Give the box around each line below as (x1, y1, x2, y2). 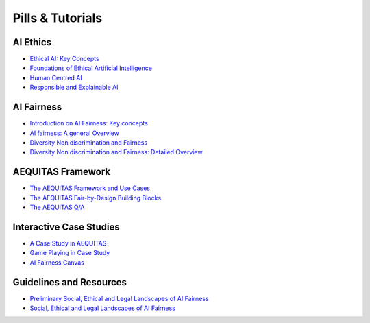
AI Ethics (12, 36, 51, 48)
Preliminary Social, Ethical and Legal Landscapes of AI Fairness (29, 294, 209, 302)
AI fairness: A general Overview (29, 129, 120, 137)
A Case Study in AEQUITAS (29, 239, 107, 247)
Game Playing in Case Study (29, 249, 110, 257)
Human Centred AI (29, 73, 82, 82)
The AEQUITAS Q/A (29, 203, 85, 211)
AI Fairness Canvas (29, 258, 85, 267)
